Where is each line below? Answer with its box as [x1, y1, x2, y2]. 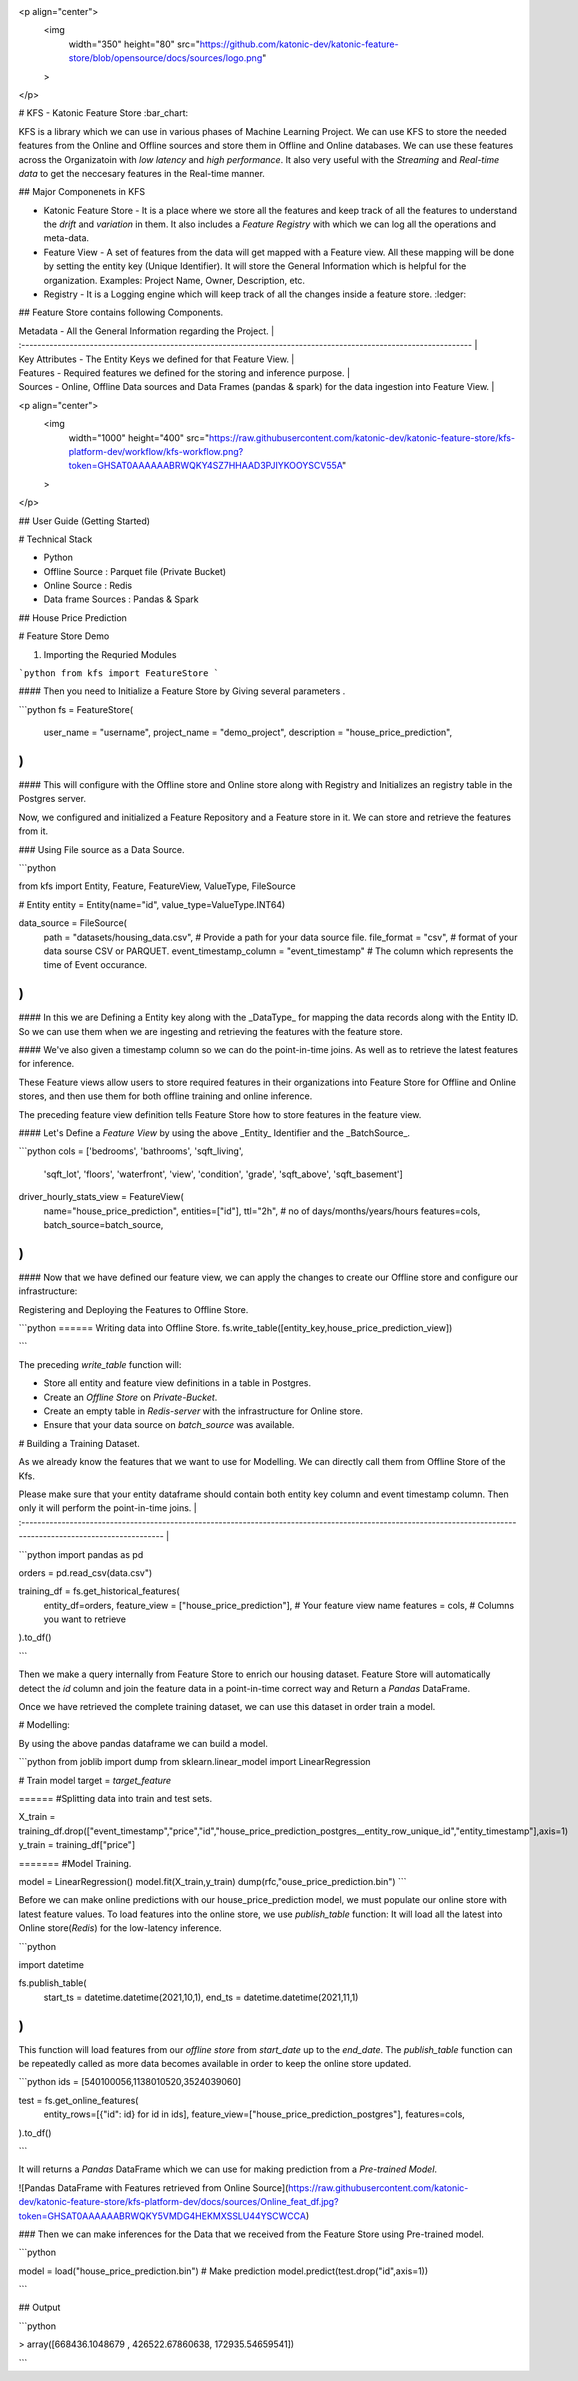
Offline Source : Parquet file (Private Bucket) [43, 565, 227, 577]
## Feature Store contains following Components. [18, 306, 224, 319]
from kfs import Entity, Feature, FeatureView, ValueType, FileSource [18, 880, 296, 892]
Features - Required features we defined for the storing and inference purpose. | [18, 366, 350, 379]
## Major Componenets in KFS [18, 186, 145, 198]
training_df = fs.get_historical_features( [18, 1585, 180, 1597]
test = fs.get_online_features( [18, 2094, 139, 2106]
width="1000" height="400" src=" [68, 431, 210, 444]
